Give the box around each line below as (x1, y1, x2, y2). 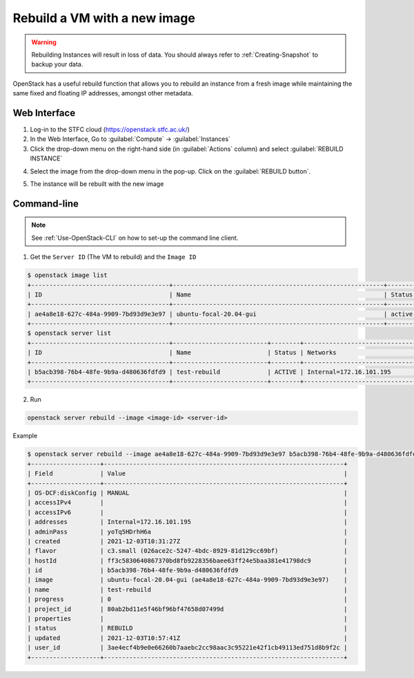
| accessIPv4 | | (27, 498, 348, 507)
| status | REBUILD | (27, 624, 348, 632)
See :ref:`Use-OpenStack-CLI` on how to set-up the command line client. (31, 234, 239, 242)
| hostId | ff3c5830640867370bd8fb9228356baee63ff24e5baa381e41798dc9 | (27, 556, 348, 565)
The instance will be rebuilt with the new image (30, 180, 164, 188)
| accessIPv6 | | (27, 508, 348, 516)
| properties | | (27, 615, 348, 623)
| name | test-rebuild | (27, 585, 348, 594)
